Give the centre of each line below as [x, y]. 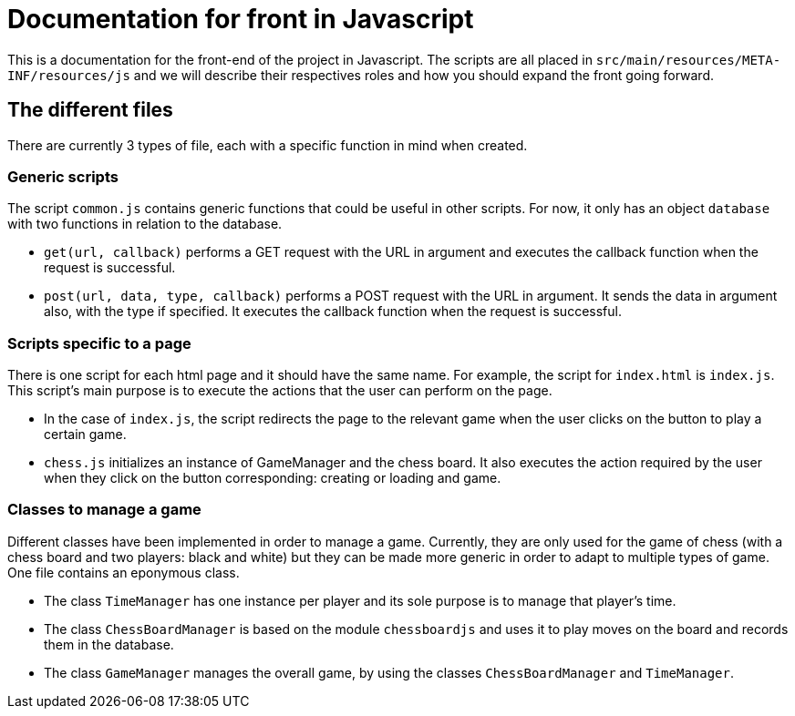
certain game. [85, 435]
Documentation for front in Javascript [241, 19]
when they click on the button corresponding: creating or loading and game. [273, 478]
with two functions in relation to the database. [145, 224]
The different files [90, 110]
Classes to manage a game [104, 510]
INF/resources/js [69, 75]
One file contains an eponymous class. [124, 572]
